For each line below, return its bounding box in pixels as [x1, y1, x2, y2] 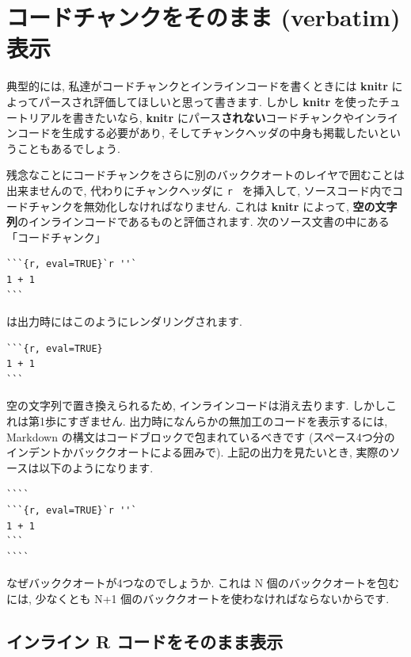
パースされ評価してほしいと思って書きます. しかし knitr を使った [38, 93, 379, 109]
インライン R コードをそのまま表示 [6, 628, 284, 653]
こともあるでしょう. [17, 139, 120, 156]
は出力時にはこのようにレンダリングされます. [6, 313, 242, 330]
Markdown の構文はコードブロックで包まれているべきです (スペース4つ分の [6, 428, 395, 445]
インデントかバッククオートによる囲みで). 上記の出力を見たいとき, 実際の [6, 444, 390, 460]
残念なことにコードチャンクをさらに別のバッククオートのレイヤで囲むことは [6, 166, 405, 183]
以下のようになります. [39, 459, 154, 476]
